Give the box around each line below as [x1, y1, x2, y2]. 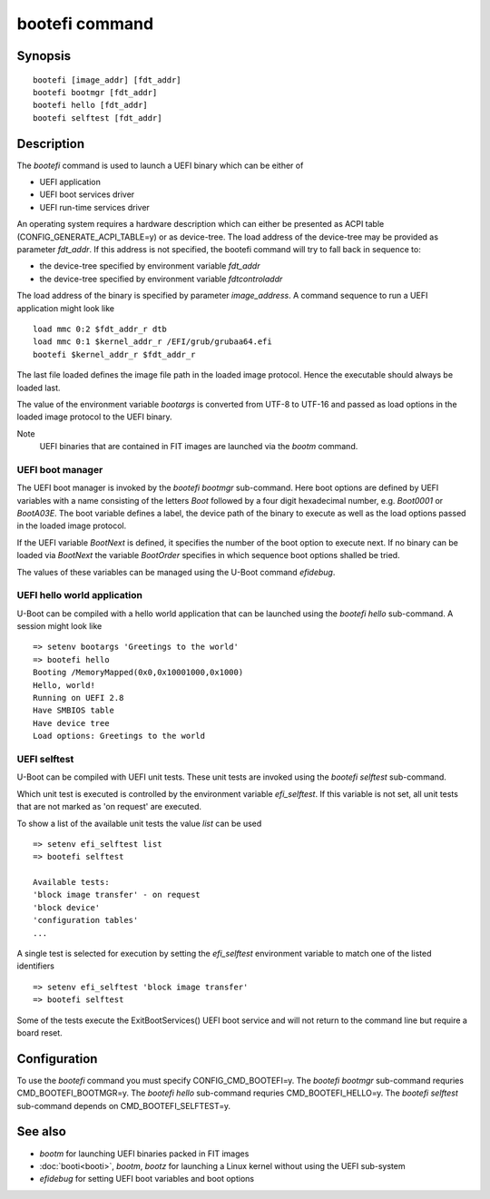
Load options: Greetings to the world [33, 731, 206, 742]
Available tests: [33, 877, 110, 888]
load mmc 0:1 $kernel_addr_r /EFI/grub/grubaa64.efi [33, 337, 272, 347]
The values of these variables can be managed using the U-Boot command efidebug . [16, 566, 336, 577]
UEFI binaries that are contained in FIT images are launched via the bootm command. [39, 441, 358, 452]
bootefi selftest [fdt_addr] [33, 113, 162, 123]
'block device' [33, 902, 101, 912]
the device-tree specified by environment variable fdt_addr [39, 260, 260, 271]
